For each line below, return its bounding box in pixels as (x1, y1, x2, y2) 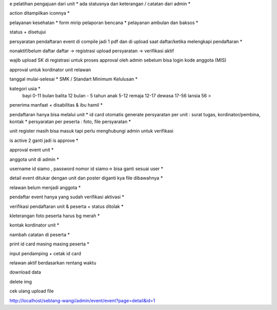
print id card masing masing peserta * (9, 241, 90, 247)
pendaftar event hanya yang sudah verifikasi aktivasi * (9, 194, 125, 200)
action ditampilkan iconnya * (9, 10, 70, 16)
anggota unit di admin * (9, 156, 59, 162)
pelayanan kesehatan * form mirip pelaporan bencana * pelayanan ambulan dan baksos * (9, 19, 199, 26)
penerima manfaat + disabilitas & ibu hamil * (9, 102, 103, 108)
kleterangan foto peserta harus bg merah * (9, 213, 100, 219)
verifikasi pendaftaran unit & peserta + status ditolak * (9, 203, 124, 210)
